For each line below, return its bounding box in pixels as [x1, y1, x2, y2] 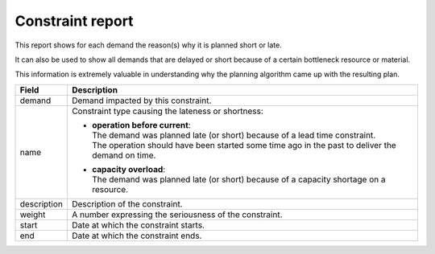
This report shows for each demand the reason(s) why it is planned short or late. [14, 40, 282, 50]
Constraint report [14, 12, 134, 30]
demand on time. [91, 150, 156, 161]
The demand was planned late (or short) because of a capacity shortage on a [91, 174, 386, 185]
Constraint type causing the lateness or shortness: [71, 105, 263, 117]
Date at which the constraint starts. [71, 219, 205, 231]
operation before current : [91, 119, 191, 130]
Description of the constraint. [71, 198, 183, 209]
